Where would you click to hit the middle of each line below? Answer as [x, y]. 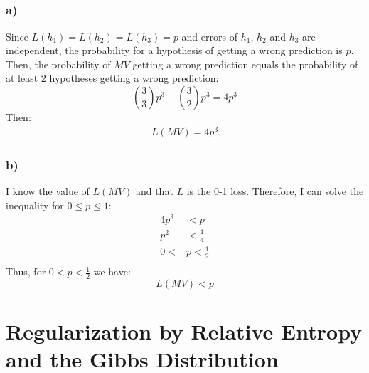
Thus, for [26, 272]
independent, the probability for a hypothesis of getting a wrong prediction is [174, 50]
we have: [112, 272]
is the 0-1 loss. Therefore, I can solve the [275, 190]
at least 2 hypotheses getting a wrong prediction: [112, 78]
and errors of [209, 36]
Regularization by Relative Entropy [184, 331]
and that [154, 190]
